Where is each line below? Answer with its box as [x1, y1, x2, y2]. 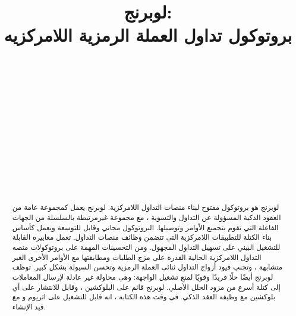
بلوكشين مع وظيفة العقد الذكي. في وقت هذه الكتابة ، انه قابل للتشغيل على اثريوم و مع [12, 292, 276, 302]
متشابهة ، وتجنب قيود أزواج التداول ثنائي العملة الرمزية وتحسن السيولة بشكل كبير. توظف [12, 262, 283, 272]
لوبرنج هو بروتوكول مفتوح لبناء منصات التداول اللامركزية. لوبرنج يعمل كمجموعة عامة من [12, 202, 279, 212]
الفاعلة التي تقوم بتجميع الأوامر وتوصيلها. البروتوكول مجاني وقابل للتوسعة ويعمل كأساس [12, 222, 279, 232]
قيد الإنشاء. [12, 302, 46, 312]
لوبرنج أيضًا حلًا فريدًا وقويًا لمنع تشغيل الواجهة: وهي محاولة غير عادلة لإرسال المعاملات [12, 272, 273, 282]
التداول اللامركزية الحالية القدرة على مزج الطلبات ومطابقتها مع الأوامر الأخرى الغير [12, 252, 262, 262]
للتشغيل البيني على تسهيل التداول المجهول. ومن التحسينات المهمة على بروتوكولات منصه [12, 242, 281, 252]
